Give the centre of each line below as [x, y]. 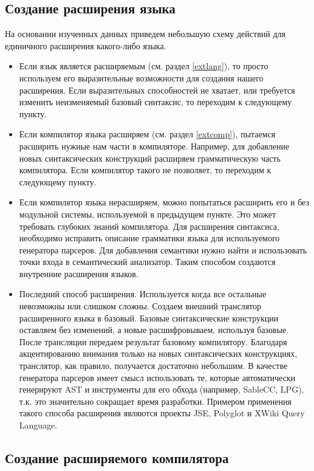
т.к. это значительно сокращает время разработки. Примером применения [155, 401]
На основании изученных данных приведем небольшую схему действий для [145, 34]
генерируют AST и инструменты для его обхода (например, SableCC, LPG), [162, 389]
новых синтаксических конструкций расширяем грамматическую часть [150, 158]
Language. [38, 425]
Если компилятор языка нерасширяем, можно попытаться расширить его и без [164, 202]
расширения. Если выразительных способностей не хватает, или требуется [157, 90]
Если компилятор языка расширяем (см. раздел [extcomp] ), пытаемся [147, 134]
